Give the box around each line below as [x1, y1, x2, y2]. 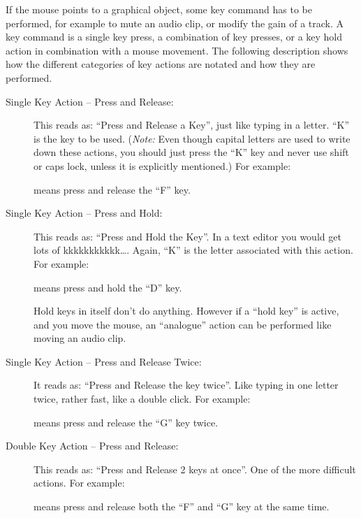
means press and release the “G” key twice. [34, 415, 219, 429]
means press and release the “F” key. [34, 182, 191, 196]
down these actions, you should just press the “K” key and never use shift [34, 145, 349, 159]
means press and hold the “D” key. [34, 280, 182, 294]
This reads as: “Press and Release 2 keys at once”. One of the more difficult [34, 461, 356, 476]
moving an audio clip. [34, 331, 126, 345]
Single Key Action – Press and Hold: [6, 206, 163, 220]
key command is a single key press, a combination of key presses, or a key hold [6, 29, 343, 44]
